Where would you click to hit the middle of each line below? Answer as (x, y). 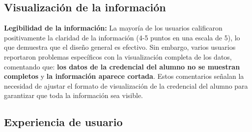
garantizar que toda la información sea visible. (74, 95)
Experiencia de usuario (63, 122)
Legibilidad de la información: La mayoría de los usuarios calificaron (113, 28)
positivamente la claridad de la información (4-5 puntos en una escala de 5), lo (122, 37)
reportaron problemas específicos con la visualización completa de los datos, (118, 56)
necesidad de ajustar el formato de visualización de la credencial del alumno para (126, 85)
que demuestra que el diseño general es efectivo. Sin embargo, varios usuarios (120, 47)
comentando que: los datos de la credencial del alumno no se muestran (122, 66)
